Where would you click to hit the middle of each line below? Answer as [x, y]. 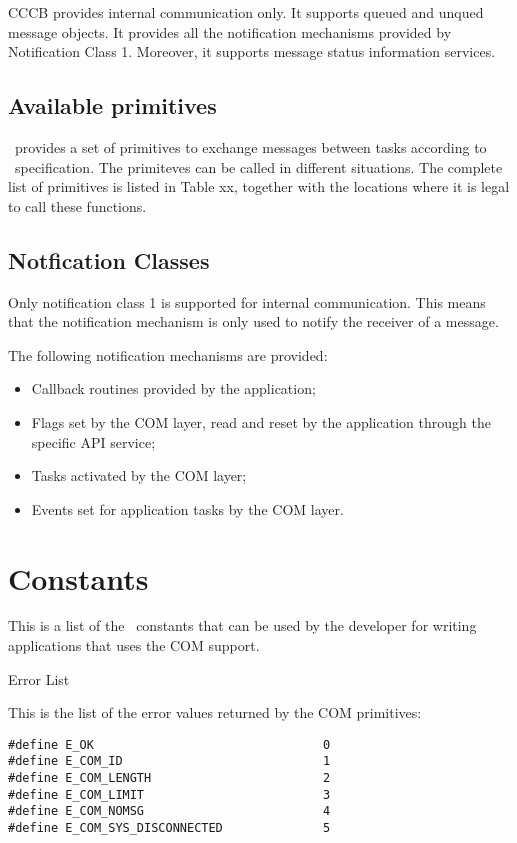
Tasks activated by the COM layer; [139, 475]
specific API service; [93, 441]
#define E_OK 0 [169, 744]
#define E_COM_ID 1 [169, 761]
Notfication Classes [109, 259]
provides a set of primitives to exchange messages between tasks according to [250, 146]
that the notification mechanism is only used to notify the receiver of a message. [253, 321]
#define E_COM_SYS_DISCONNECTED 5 [169, 828]
